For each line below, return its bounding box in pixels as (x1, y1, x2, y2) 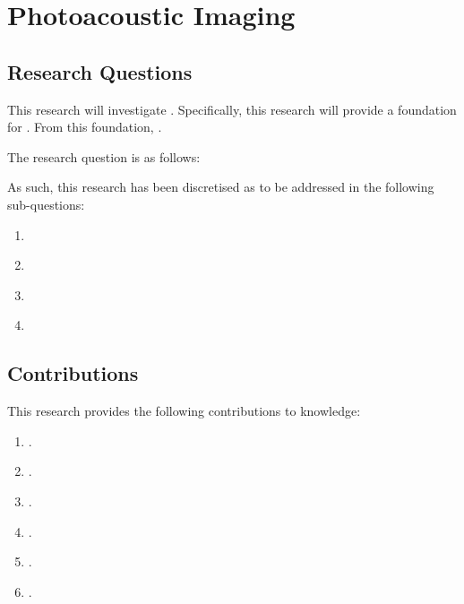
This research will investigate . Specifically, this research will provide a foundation (7, 99, 457, 118)
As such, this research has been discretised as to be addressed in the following (7, 177, 434, 196)
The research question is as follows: (7, 147, 201, 166)
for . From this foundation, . (7, 117, 162, 136)
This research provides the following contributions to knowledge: (7, 401, 361, 420)
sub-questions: (7, 194, 85, 213)
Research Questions (7, 57, 193, 85)
